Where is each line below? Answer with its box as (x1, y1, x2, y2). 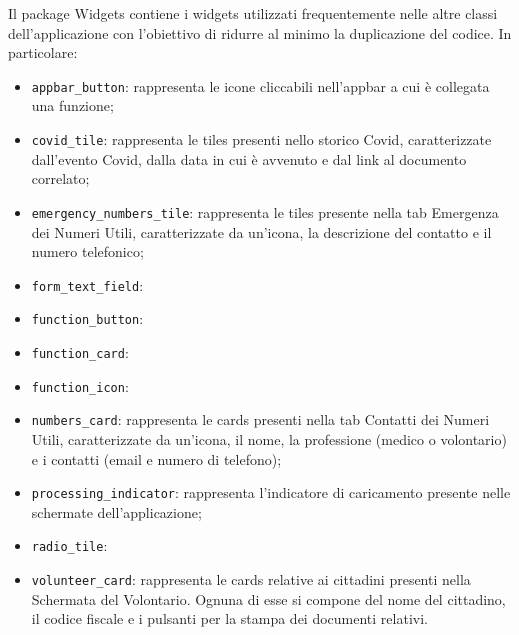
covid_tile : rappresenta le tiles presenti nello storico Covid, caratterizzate (31, 129, 492, 150)
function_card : (31, 342, 129, 363)
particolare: (8, 42, 78, 63)
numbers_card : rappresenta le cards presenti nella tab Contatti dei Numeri (31, 409, 490, 430)
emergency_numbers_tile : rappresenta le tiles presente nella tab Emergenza (31, 201, 499, 222)
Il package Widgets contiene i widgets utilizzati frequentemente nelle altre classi (8, 3, 498, 23)
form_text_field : (31, 274, 144, 295)
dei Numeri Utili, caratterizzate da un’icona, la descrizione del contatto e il (31, 221, 492, 242)
